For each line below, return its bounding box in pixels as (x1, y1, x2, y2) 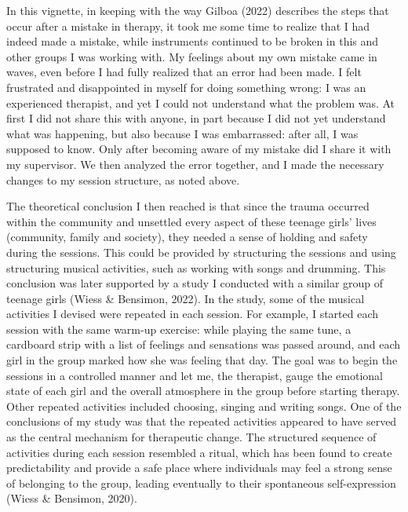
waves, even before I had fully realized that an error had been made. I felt (6, 64, 362, 80)
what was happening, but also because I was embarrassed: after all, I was (6, 125, 359, 141)
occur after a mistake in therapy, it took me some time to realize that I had (6, 17, 370, 34)
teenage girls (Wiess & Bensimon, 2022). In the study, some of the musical (6, 290, 365, 306)
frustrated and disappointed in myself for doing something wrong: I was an (6, 79, 366, 95)
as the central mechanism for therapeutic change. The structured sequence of (6, 429, 377, 445)
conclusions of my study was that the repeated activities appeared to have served (6, 413, 397, 430)
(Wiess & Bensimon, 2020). (6, 490, 137, 507)
